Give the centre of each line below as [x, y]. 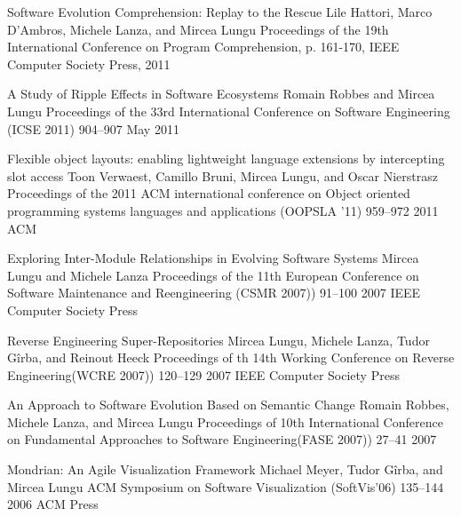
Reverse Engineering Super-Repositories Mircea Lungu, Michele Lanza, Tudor [219, 340]
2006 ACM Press [53, 504]
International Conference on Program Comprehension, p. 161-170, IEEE [203, 47]
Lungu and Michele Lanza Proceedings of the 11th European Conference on [213, 275]
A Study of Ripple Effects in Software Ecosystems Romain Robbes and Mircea [221, 94]
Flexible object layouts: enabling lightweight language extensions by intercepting [226, 159]
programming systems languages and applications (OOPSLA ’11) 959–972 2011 [223, 210]
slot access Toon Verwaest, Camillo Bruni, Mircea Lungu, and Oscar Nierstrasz [223, 175]
